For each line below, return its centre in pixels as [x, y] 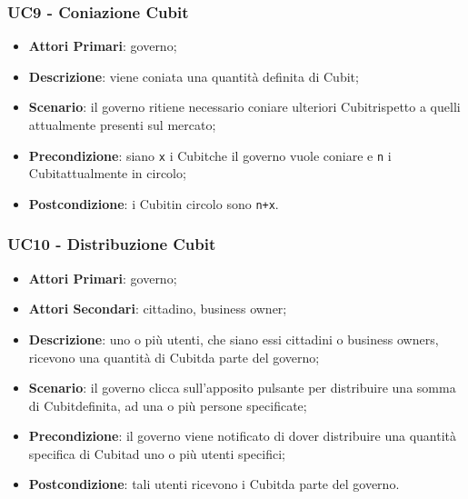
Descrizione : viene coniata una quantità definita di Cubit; [194, 76]
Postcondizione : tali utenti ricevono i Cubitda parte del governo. [214, 484]
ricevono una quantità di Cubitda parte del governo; [174, 357]
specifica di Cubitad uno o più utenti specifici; [157, 453]
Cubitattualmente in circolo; [107, 173]
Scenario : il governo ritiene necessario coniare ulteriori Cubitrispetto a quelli [244, 107]
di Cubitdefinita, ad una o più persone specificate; [168, 405]
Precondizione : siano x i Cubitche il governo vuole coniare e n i [210, 155]
